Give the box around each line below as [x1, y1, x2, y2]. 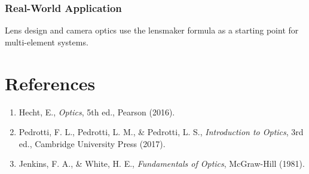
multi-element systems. [5, 35, 88, 48]
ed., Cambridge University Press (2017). [19, 137, 166, 149]
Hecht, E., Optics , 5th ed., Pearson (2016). [19, 105, 175, 118]
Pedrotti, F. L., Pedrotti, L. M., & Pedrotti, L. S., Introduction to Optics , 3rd [19, 126, 304, 138]
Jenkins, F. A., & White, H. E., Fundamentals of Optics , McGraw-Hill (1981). [19, 157, 305, 170]
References [5, 71, 96, 95]
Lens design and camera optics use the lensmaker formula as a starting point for [5, 24, 299, 36]
